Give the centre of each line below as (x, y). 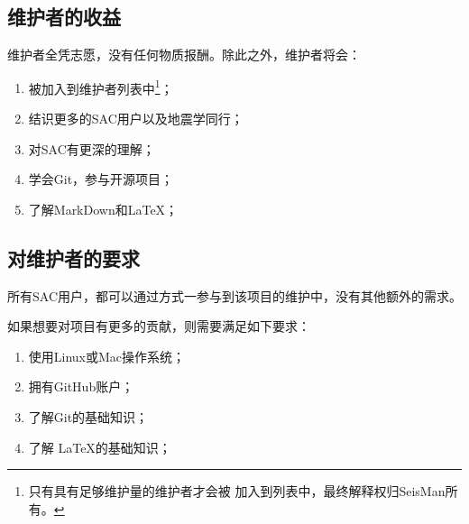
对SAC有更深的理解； (92, 148)
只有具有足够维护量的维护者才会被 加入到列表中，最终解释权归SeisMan (237, 491)
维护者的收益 (64, 17)
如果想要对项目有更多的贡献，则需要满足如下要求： (159, 326)
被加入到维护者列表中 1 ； (101, 87)
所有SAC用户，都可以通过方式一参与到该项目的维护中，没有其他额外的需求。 (234, 295)
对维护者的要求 (74, 257)
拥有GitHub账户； (81, 386)
